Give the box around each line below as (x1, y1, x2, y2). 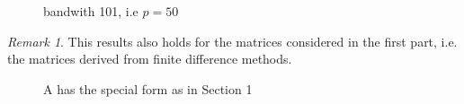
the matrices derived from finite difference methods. (7, 49, 292, 68)
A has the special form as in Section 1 (43, 79, 253, 98)
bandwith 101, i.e (43, 2, 138, 20)
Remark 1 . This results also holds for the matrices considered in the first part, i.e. (7, 31, 458, 50)
